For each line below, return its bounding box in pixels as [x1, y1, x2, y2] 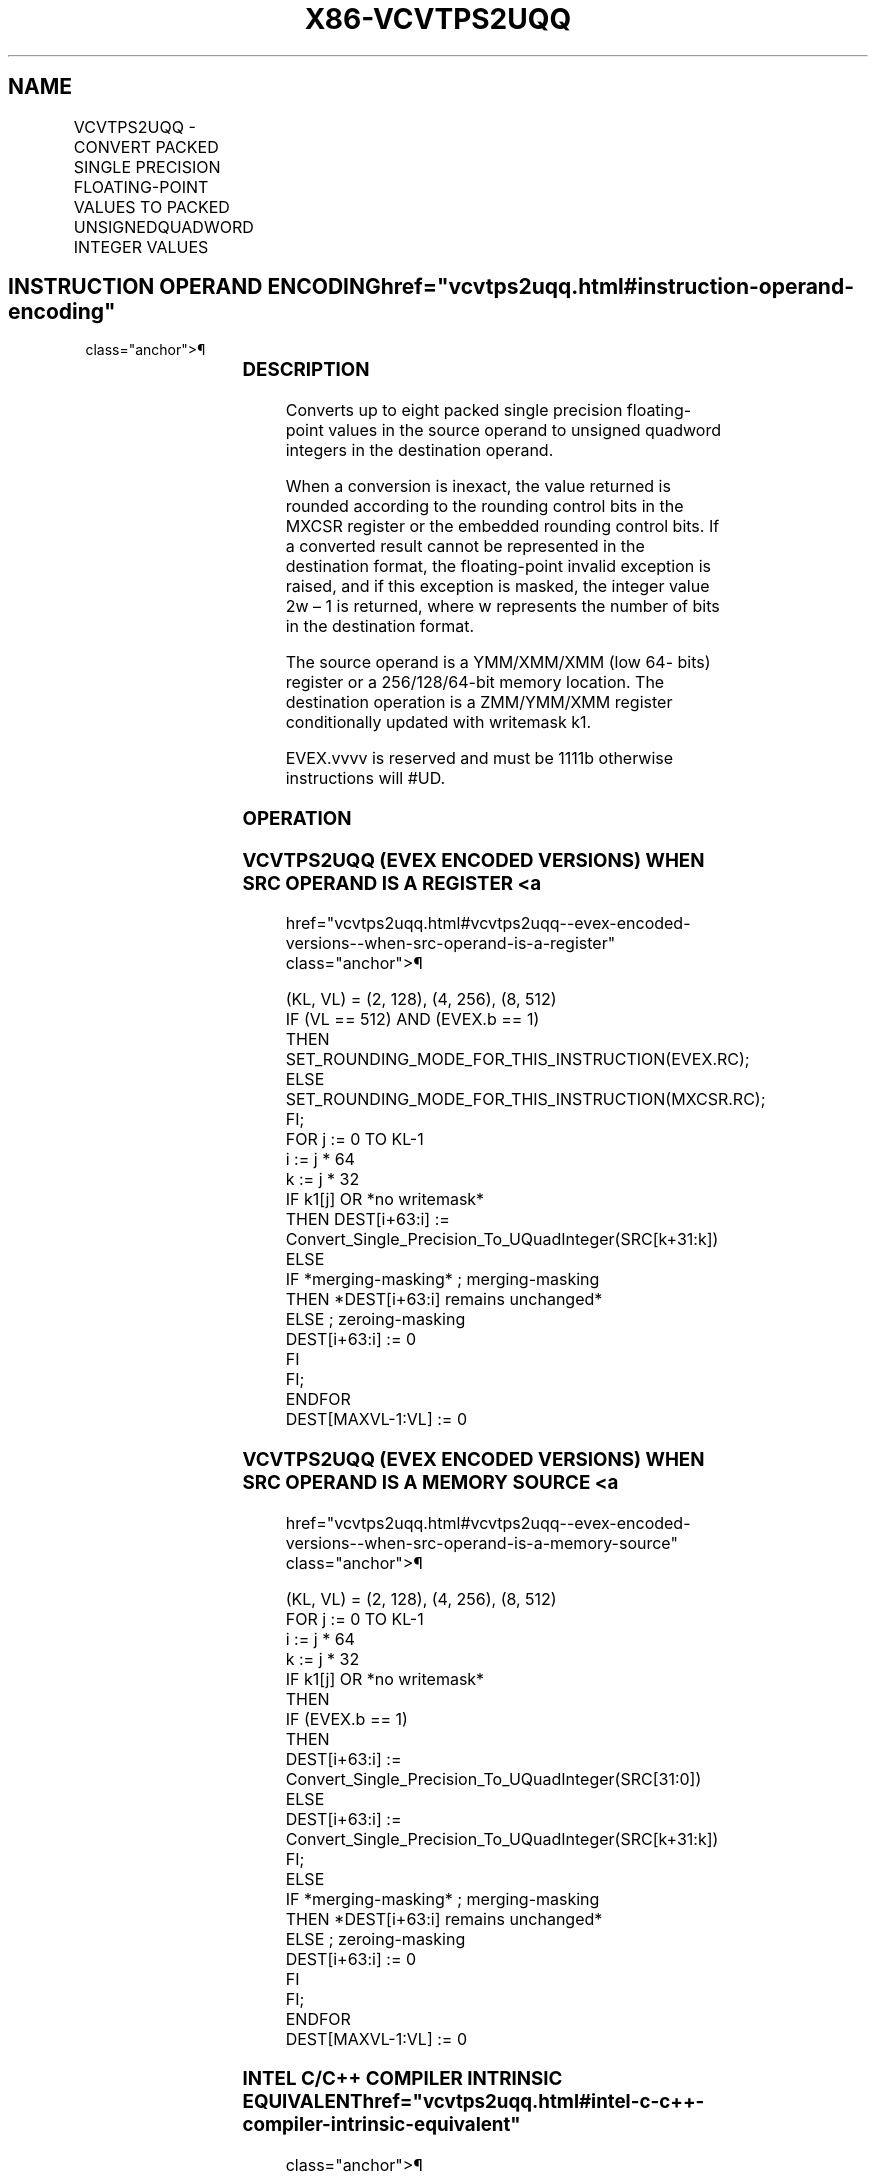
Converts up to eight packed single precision [285, 400, 623, 421]
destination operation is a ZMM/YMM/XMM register [285, 692, 673, 713]
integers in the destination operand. [285, 440, 554, 461]
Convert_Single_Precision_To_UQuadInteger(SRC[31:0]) [285, 1768, 702, 1789]
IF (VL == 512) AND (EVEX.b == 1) [285, 1009, 540, 1030]
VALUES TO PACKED [73, 196, 230, 217]
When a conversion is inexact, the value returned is [285, 476, 671, 497]
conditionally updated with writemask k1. [285, 712, 592, 733]
